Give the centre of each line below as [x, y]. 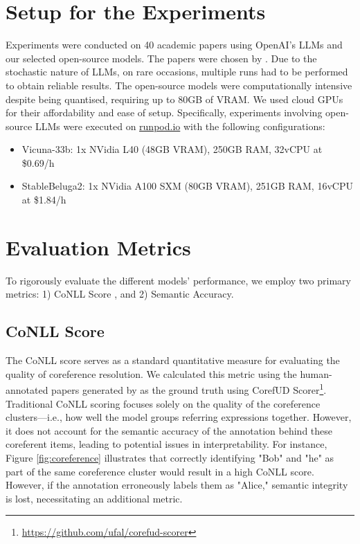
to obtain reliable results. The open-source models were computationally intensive [179, 85]
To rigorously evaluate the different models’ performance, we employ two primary [178, 280]
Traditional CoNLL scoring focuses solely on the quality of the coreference [163, 403]
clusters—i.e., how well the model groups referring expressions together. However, [179, 417]
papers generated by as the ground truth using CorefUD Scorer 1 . [189, 389]
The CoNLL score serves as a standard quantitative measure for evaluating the [173, 360]
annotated [27, 390]
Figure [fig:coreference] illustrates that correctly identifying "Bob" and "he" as [170, 457]
